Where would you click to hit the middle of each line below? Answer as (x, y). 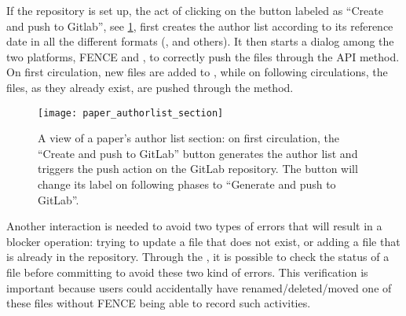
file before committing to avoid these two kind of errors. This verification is (187, 272)
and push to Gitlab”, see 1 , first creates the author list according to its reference (200, 26)
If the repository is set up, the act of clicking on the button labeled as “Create (195, 10)
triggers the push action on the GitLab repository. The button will (198, 169)
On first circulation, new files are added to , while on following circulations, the (197, 72)
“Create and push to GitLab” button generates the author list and (198, 153)
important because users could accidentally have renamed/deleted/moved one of (199, 287)
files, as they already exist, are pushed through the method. (150, 87)
